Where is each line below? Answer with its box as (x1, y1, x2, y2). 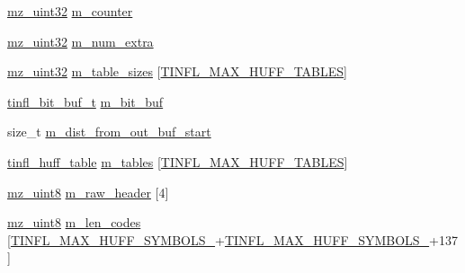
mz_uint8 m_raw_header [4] (7, 182, 169, 201)
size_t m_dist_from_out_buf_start (7, 122, 211, 141)
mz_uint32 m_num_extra (7, 31, 154, 50)
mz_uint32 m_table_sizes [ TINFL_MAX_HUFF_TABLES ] (7, 62, 348, 81)
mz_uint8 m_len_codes (7, 213, 141, 232)
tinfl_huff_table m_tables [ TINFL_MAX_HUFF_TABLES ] (7, 152, 348, 171)
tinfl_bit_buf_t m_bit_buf (7, 92, 164, 110)
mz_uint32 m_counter (7, 2, 133, 20)
